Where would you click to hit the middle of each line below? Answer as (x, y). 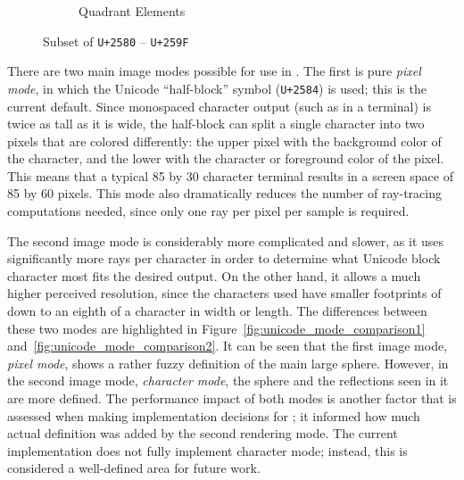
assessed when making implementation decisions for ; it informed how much (214, 415)
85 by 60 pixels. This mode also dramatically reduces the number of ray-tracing (224, 193)
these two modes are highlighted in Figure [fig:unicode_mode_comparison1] (216, 328)
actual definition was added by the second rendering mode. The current (203, 433)
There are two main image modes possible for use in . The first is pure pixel (214, 71)
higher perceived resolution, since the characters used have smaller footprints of (224, 293)
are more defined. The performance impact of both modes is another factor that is (232, 398)
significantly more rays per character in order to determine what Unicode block (224, 258)
